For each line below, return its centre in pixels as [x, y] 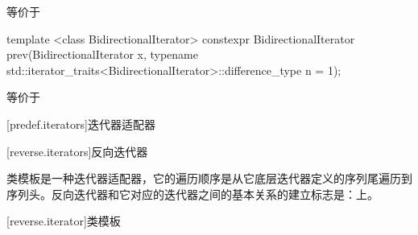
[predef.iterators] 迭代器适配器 [81, 124]
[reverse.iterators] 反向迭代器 [77, 151]
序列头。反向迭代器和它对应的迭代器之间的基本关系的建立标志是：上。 [192, 194]
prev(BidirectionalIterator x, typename [102, 54]
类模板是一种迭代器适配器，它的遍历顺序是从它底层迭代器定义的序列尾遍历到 [209, 178]
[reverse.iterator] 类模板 [64, 221]
